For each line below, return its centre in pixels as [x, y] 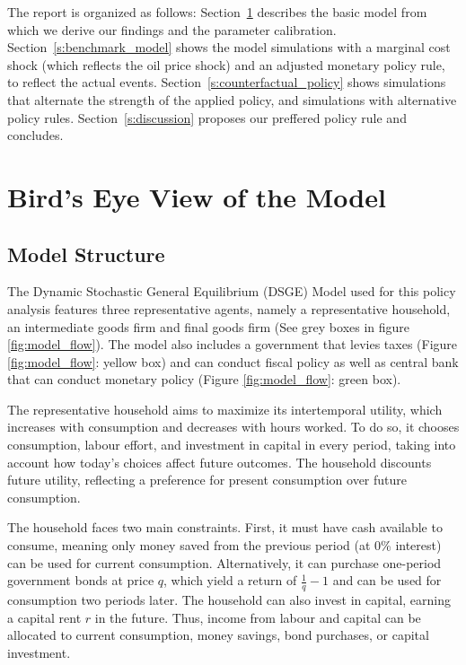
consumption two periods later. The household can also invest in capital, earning [229, 600]
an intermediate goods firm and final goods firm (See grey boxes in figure [209, 326]
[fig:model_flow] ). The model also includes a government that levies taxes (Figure [233, 344]
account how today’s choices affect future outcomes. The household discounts [220, 462]
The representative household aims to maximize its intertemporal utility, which [225, 409]
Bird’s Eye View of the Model [197, 196]
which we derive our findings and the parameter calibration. [172, 29]
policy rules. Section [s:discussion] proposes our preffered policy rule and [207, 117]
